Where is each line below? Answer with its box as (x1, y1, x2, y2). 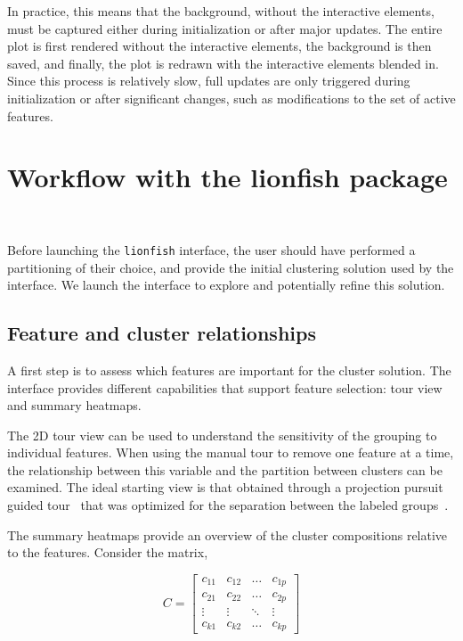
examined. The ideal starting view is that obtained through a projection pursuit (7, 478, 443, 497)
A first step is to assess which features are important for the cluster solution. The (7, 360, 451, 379)
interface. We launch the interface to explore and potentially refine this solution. (7, 275, 445, 294)
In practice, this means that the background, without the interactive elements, (7, 2, 435, 20)
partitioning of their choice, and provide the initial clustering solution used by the (7, 258, 454, 276)
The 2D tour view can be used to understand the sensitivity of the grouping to (7, 425, 437, 444)
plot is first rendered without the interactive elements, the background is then (7, 37, 432, 55)
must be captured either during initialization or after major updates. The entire (7, 19, 443, 37)
